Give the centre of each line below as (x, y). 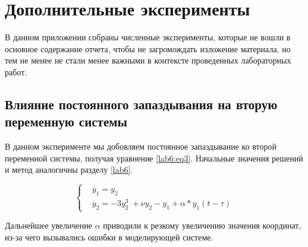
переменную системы (66, 121)
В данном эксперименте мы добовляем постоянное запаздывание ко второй (141, 146)
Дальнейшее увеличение (48, 225)
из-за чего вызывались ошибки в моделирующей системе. (109, 237)
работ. (16, 72)
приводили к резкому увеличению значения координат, (202, 225)
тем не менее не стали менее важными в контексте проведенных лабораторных (148, 60)
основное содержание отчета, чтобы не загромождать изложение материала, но (148, 48)
